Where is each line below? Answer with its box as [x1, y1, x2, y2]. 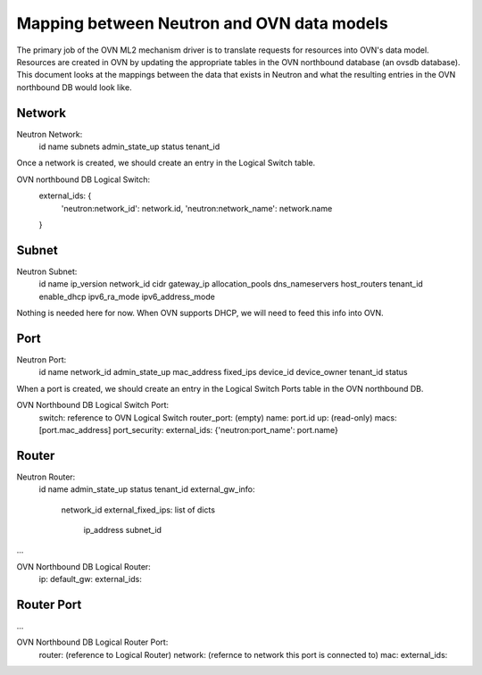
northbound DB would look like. [16, 81, 133, 93]
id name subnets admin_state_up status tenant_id [38, 141, 220, 152]
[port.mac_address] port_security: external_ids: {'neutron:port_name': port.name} [38, 424, 339, 435]
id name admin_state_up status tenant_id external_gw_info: [38, 484, 255, 495]
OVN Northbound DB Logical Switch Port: [16, 400, 170, 411]
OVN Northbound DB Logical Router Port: [16, 637, 169, 647]
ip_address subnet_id [83, 524, 162, 535]
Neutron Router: [16, 471, 76, 482]
